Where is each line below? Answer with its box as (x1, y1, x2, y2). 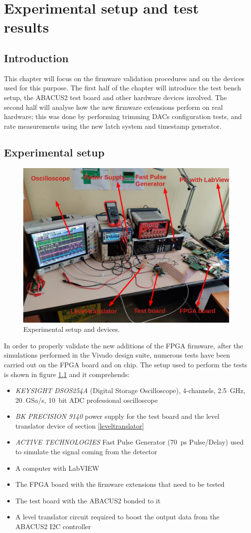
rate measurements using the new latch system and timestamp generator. (4, 120, 222, 131)
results (4, 17, 49, 37)
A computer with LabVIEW (15, 463, 100, 473)
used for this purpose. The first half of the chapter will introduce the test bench (4, 83, 241, 93)
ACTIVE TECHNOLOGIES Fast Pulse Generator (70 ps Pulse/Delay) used (15, 437, 244, 447)
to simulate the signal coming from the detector (15, 447, 157, 457)
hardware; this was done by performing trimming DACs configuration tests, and (4, 111, 242, 121)
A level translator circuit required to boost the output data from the (15, 512, 219, 522)
